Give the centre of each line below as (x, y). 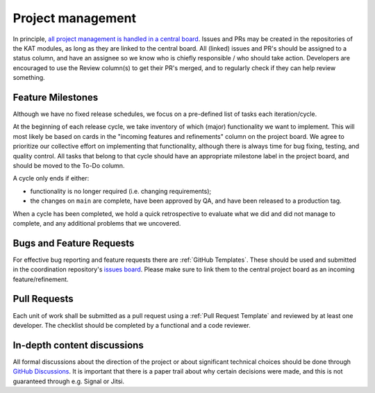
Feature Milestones (56, 97)
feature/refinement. (41, 279)
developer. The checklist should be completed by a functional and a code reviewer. (132, 325)
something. (29, 78)
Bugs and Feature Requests (74, 243)
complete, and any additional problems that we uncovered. (97, 223)
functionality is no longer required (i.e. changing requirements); (121, 191)
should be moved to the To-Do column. (69, 165)
